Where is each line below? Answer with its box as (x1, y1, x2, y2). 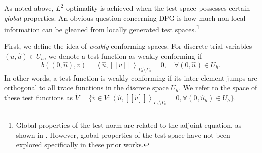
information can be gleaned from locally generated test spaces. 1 (4, 23, 200, 34)
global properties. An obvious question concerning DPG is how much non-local (4, 12, 246, 23)
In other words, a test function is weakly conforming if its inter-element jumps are (4, 72, 257, 83)
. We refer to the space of (179, 82, 257, 93)
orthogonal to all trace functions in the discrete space (4, 82, 169, 93)
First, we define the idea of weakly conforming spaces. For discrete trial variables (4, 41, 252, 51)
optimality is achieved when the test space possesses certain (66, 3, 250, 13)
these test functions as (4, 92, 73, 103)
